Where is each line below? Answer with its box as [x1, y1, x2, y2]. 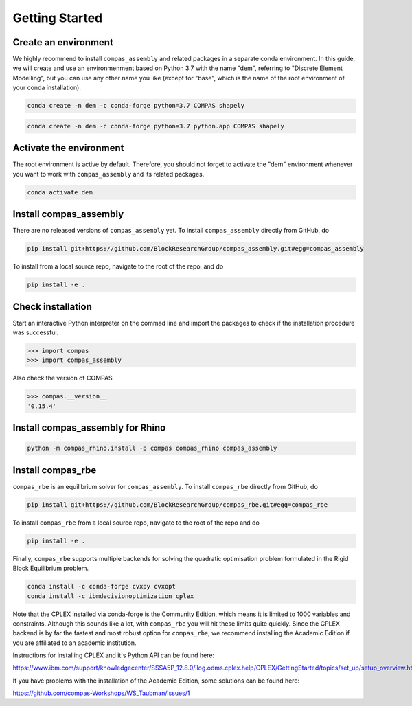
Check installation [12, 301, 93, 312]
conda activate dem [27, 188, 93, 196]
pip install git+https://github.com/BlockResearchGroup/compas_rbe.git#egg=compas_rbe [27, 501, 328, 508]
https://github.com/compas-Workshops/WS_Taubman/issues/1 [12, 689, 190, 697]
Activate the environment [12, 142, 124, 154]
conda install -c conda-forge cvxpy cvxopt [27, 582, 176, 591]
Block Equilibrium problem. [12, 564, 89, 573]
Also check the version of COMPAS [12, 374, 113, 383]
